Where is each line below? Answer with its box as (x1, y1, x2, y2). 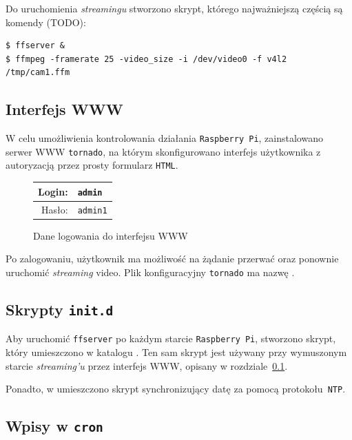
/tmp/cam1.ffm (6, 67, 70, 78)
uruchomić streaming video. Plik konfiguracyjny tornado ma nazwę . (6, 264, 295, 279)
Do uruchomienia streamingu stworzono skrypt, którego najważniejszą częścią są (6, 1, 343, 15)
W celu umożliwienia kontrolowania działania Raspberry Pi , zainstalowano (6, 131, 323, 145)
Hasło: (41, 202, 68, 216)
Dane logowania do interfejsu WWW (33, 228, 188, 242)
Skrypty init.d (6, 298, 114, 319)
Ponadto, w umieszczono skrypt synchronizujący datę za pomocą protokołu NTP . (6, 381, 346, 396)
